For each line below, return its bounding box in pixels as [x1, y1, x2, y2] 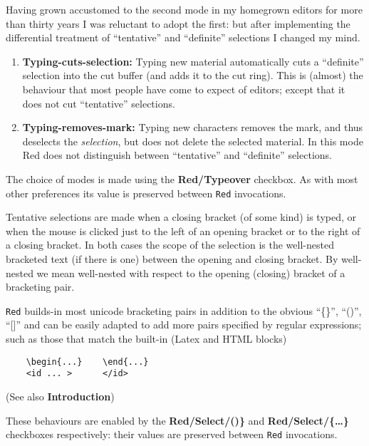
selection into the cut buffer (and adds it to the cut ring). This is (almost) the [22, 68, 363, 83]
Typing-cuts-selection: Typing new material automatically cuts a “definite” [22, 53, 364, 68]
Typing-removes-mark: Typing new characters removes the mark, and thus [22, 120, 363, 135]
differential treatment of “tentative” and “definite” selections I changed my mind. [6, 30, 360, 45]
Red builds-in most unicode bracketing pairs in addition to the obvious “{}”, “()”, [6, 303, 362, 318]
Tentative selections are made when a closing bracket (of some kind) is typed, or [6, 209, 356, 224]
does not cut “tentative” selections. [22, 95, 175, 110]
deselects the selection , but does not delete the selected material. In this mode [22, 133, 363, 148]
